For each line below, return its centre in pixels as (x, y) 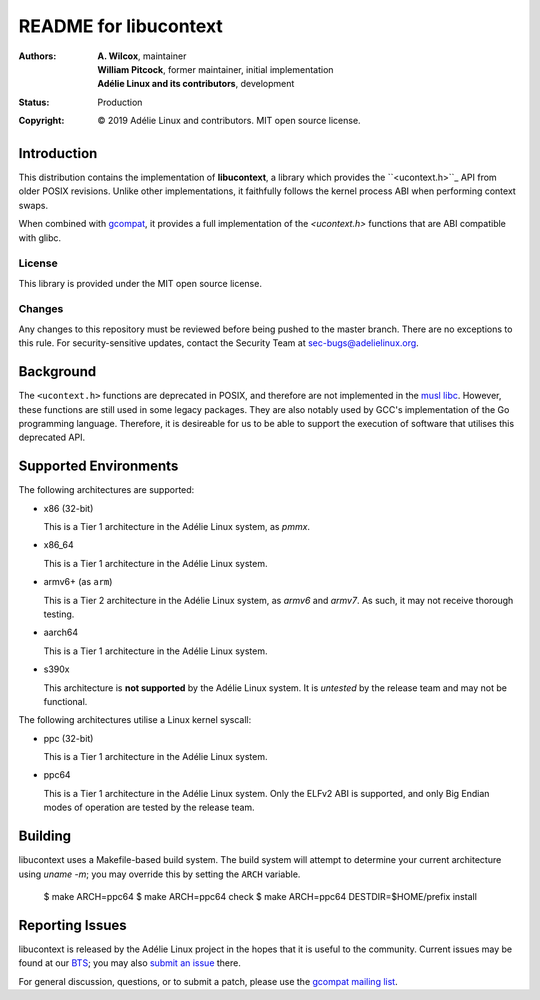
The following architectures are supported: (106, 490)
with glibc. (40, 237)
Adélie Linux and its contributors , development (196, 84)
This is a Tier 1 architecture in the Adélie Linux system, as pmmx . (176, 527)
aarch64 (61, 632)
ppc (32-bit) (68, 738)
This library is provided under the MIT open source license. (140, 283)
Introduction (58, 153)
